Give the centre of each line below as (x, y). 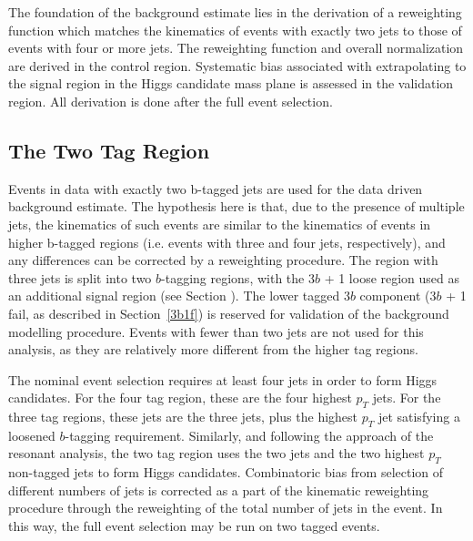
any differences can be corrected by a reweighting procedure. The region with (223, 260)
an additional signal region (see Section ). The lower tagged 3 (179, 296)
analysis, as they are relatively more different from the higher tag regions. (213, 349)
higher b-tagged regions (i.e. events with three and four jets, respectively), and (227, 242)
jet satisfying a (419, 417)
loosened (32, 435)
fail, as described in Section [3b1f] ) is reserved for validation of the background (229, 313)
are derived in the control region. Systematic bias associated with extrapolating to (237, 65)
